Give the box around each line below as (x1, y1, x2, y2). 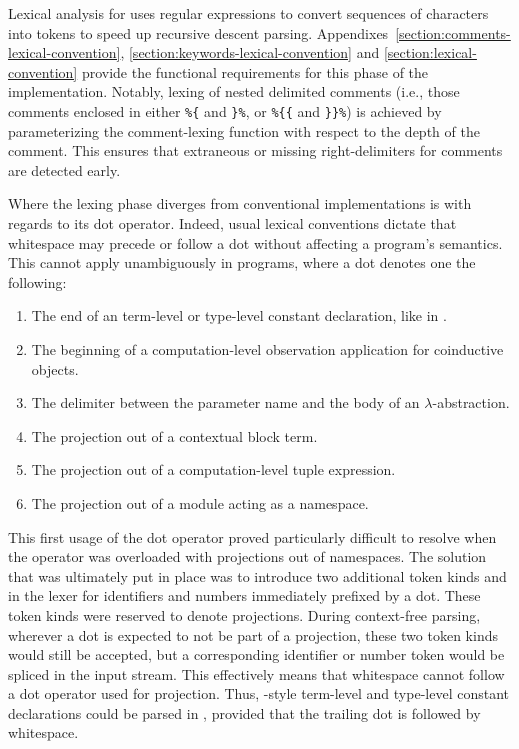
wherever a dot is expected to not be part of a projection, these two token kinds (8, 624, 498, 645)
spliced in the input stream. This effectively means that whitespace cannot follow (8, 663, 505, 684)
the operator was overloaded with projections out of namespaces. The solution (8, 546, 487, 567)
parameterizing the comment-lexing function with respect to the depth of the (8, 120, 480, 141)
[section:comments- (395, 22, 511, 43)
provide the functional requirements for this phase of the (81, 61, 429, 82)
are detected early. (8, 159, 121, 180)
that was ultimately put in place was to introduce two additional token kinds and (8, 565, 507, 586)
